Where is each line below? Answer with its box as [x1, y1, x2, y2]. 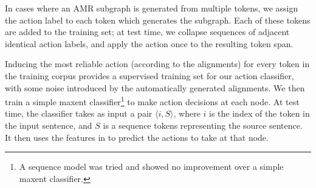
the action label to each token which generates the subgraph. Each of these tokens [5, 13, 311, 26]
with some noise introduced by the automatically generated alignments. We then [5, 81, 305, 94]
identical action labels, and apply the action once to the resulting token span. [5, 37, 294, 50]
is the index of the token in [209, 107, 310, 120]
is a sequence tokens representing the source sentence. [103, 119, 303, 131]
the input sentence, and [5, 119, 92, 131]
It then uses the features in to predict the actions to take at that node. [5, 131, 269, 143]
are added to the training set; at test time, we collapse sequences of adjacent [5, 25, 290, 38]
